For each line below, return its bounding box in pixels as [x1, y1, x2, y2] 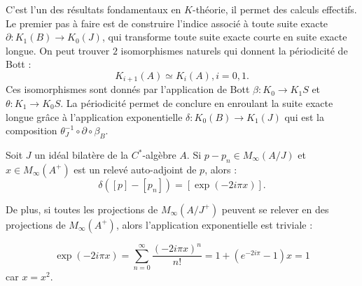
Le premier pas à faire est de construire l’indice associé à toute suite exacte [6, 15, 328, 30]
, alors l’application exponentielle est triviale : [116, 217, 313, 231]
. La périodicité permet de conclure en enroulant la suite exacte [60, 96, 333, 110]
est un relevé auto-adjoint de [74, 162, 197, 176]
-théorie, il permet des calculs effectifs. [192, 2, 357, 16]
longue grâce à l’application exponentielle [6, 109, 183, 124]
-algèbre [142, 148, 176, 162]
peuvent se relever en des [221, 201, 329, 216]
